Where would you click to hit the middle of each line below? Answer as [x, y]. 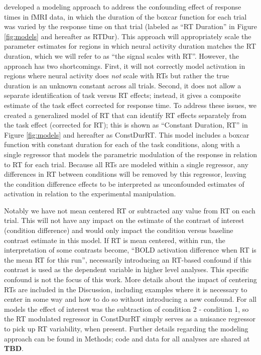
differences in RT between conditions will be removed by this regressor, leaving [125, 174]
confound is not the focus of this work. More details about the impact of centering [130, 279]
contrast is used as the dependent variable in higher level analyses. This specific [126, 269]
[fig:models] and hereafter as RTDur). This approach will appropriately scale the [128, 36]
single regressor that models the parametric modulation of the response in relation [130, 154]
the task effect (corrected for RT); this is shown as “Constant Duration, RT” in [126, 125]
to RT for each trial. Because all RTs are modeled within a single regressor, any [126, 164]
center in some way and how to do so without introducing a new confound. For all [130, 299]
